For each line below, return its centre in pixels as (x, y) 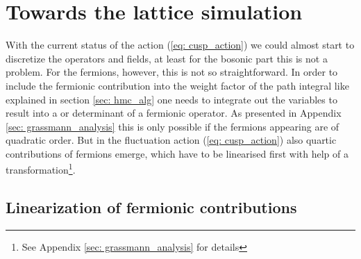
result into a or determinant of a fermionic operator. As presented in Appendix (174, 113)
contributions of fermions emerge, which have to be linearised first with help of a (177, 153)
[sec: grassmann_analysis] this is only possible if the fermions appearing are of (173, 126)
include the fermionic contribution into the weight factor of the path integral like (177, 85)
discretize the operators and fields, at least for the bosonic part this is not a (167, 58)
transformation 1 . (41, 169)
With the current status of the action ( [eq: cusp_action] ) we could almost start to (180, 45)
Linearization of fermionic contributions (151, 207)
